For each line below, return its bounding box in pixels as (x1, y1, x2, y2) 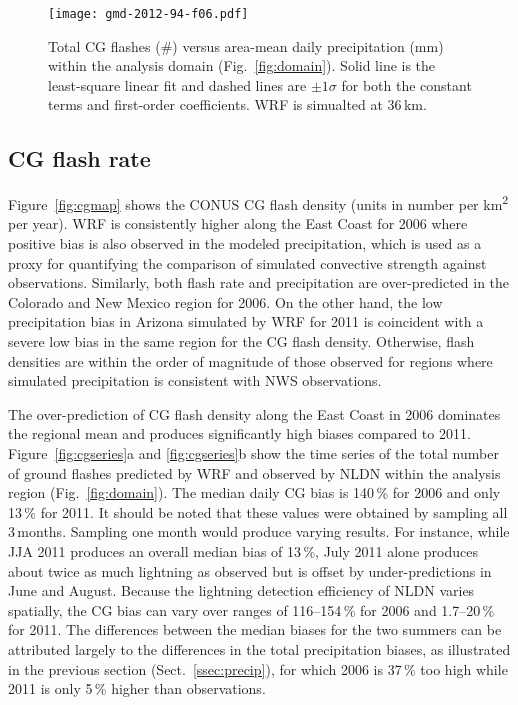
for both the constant (341, 74, 472, 95)
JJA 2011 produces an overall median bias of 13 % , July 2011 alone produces (8, 540, 478, 561)
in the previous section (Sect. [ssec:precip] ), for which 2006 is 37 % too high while (8, 658, 508, 679)
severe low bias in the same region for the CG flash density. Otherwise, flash (8, 331, 475, 352)
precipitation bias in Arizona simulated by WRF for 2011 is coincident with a (8, 311, 484, 332)
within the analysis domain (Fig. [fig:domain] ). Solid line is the (48, 55, 436, 76)
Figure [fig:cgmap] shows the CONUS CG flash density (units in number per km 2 (8, 191, 509, 214)
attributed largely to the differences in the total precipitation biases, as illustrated (8, 638, 511, 659)
